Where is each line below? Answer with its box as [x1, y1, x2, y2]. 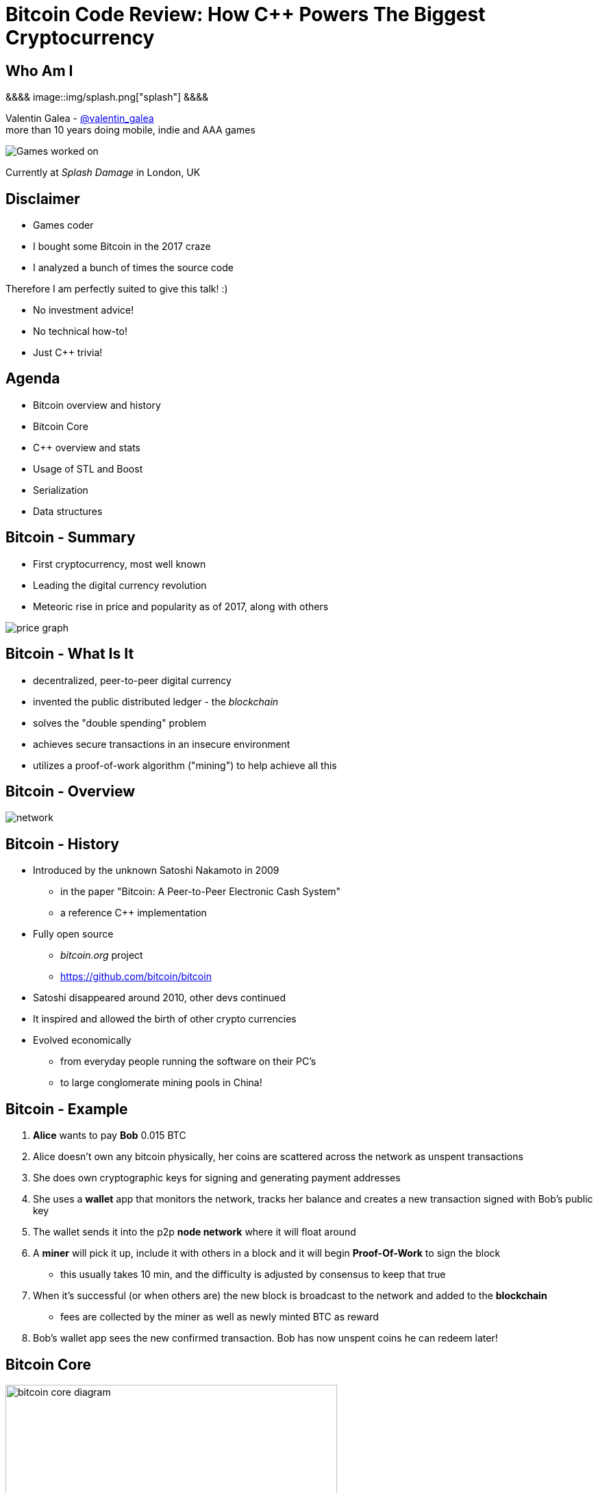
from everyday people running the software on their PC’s [60, 1055, 316, 1068]
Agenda [5, 370, 60, 388]
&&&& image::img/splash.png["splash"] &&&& [5, 91, 209, 103]
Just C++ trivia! [33, 347, 103, 359]
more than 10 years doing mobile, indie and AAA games [5, 124, 256, 136]
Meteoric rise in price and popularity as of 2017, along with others [33, 600, 329, 612]
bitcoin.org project [60, 949, 143, 962]
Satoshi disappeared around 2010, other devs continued [33, 992, 286, 1004]
